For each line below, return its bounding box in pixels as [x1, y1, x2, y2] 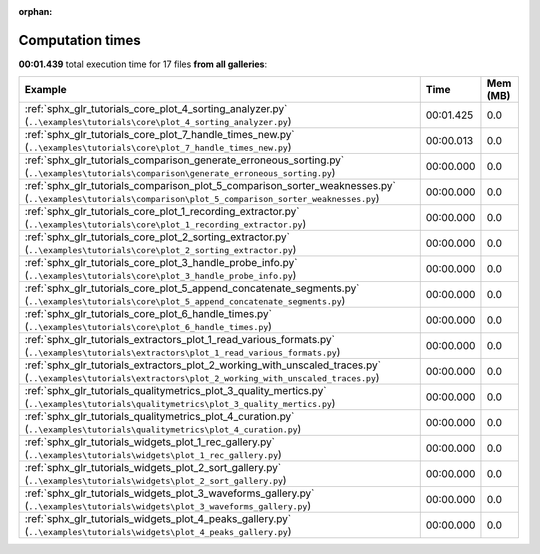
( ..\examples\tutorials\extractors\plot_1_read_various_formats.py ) [24, 345, 341, 359]
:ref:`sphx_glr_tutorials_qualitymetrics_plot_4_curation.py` [24, 410, 295, 424]
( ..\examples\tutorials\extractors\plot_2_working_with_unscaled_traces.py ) [24, 371, 380, 385]
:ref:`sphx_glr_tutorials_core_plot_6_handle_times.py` [24, 307, 272, 321]
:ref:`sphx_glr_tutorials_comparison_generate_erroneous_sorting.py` [24, 153, 345, 167]
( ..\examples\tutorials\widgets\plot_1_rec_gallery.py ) [24, 448, 282, 462]
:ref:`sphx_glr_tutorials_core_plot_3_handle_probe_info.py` [24, 256, 298, 270]
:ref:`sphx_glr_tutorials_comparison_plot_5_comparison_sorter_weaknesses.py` [24, 179, 397, 193]
